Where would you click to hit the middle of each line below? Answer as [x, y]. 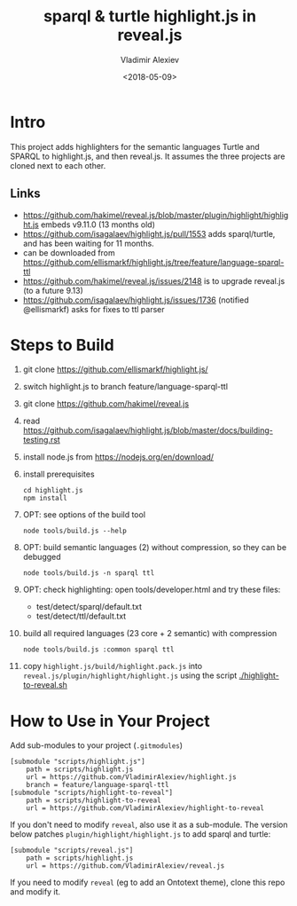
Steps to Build [62, 345]
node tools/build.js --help [74, 531]
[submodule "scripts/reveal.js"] [72, 851]
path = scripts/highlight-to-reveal [94, 800]
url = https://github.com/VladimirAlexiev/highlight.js [132, 777]
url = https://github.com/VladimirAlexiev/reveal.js [125, 866]
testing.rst [41, 440]
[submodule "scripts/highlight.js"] [78, 762]
